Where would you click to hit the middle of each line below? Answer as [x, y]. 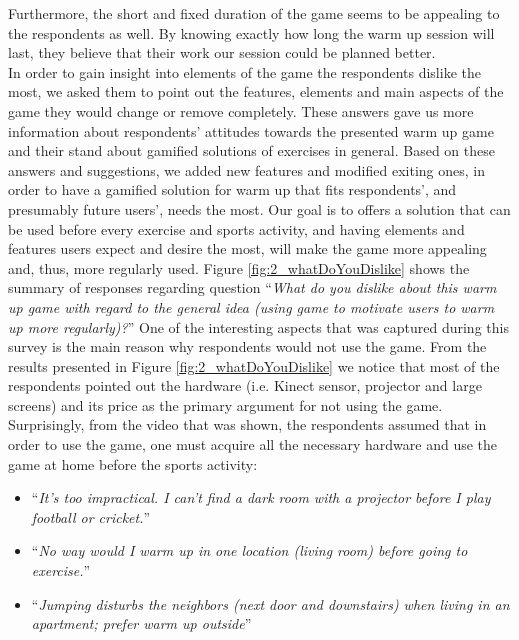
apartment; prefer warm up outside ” [141, 623]
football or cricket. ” [91, 516]
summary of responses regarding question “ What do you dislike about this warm [252, 287]
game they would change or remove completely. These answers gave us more [241, 110]
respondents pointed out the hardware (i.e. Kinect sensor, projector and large [245, 385]
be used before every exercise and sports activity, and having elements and [236, 228]
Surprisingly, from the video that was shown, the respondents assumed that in [247, 424]
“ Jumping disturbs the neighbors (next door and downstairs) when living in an [270, 603]
